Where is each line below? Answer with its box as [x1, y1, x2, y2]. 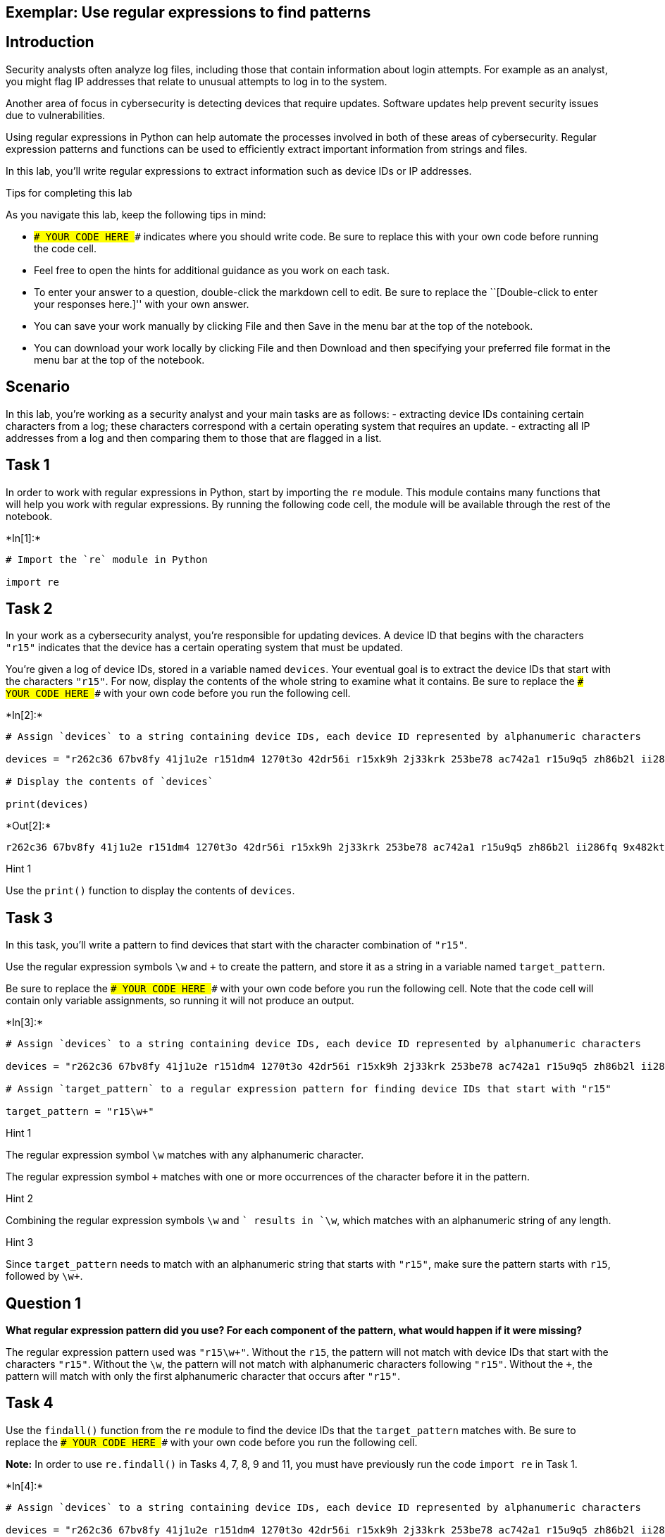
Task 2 [6, 599, 53, 617]
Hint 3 [6, 1236, 34, 1249]
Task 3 [6, 908, 54, 927]
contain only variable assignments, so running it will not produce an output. [6, 994, 354, 1007]
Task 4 [6, 1394, 54, 1412]
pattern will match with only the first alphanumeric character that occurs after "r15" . [6, 1370, 400, 1383]
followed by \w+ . [6, 1270, 83, 1283]
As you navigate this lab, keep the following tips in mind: [6, 208, 266, 221]
